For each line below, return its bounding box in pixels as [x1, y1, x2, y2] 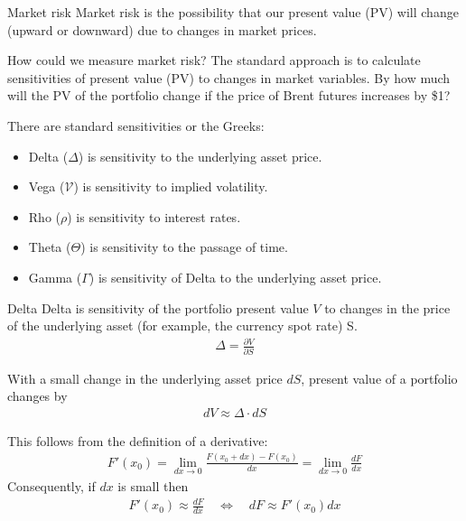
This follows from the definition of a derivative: [7, 431, 268, 450]
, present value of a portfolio [301, 368, 458, 387]
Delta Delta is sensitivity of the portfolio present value [7, 298, 309, 317]
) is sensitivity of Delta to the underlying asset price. [89, 267, 382, 286]
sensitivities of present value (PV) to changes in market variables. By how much [7, 68, 451, 87]
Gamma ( [28, 267, 82, 286]
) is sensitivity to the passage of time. [80, 237, 288, 256]
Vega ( [28, 177, 65, 196]
